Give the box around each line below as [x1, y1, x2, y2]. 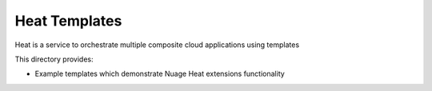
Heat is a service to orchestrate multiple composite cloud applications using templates [14, 40, 300, 49]
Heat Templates [14, 12, 122, 30]
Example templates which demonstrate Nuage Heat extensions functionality [34, 69, 286, 79]
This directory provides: [14, 54, 94, 64]
